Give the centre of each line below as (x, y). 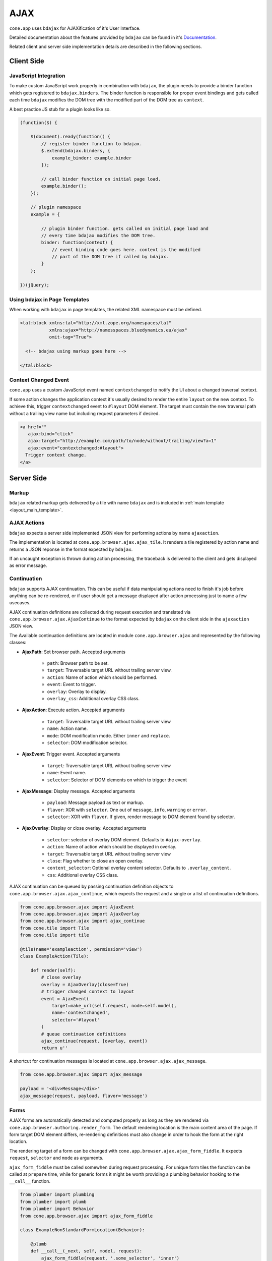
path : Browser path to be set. (78, 663)
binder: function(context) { (77, 243)
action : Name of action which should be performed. (102, 677)
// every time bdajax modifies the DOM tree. (98, 235)
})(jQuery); (35, 285)
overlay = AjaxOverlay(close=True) (85, 984)
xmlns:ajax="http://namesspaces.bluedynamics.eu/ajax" (118, 330)
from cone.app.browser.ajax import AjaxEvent (77, 907)
